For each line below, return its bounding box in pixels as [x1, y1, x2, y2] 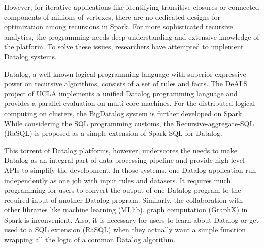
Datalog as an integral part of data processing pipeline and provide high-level [4, 155, 245, 165]
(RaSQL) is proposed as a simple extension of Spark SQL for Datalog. [4, 128, 222, 138]
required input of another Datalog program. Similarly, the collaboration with [4, 194, 243, 205]
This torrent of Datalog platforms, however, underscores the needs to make [4, 145, 237, 155]
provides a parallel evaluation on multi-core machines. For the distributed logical [4, 98, 255, 109]
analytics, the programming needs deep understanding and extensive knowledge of [4, 31, 259, 42]
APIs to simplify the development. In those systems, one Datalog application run [4, 164, 256, 175]
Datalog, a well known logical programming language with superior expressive [4, 68, 246, 79]
